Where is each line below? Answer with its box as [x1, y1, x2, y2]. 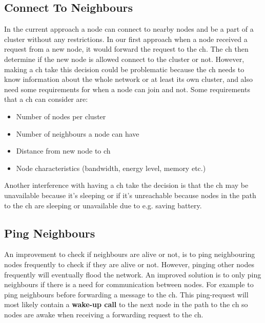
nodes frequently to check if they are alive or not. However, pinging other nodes [4, 259, 255, 269]
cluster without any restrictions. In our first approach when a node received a [4, 33, 248, 44]
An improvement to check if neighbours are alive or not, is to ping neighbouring [4, 249, 255, 260]
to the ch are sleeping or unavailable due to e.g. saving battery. [4, 200, 202, 210]
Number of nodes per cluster [16, 111, 106, 121]
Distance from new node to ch [16, 145, 111, 156]
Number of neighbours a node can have [16, 128, 139, 139]
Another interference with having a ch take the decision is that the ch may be [4, 180, 249, 190]
